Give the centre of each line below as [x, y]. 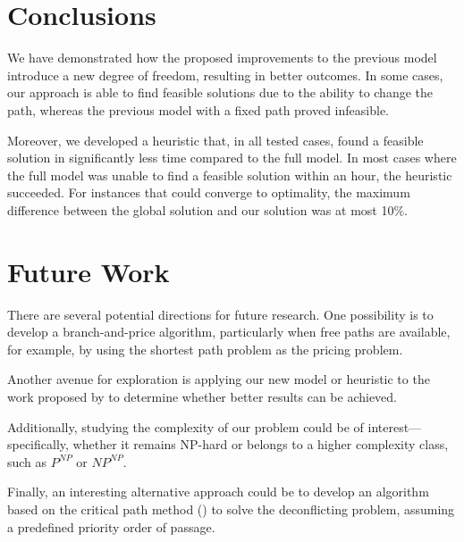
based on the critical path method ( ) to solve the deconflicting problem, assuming [231, 509]
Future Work [89, 271]
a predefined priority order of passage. [111, 526]
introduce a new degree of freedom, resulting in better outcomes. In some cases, [225, 75]
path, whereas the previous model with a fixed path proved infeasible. [198, 109]
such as [27, 461]
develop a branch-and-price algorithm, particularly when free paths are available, [229, 332]
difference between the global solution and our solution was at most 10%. [207, 209]
